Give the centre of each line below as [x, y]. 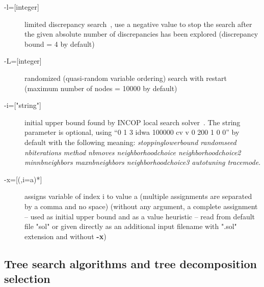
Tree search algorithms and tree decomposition [130, 263]
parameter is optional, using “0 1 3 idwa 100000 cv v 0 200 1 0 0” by [132, 132]
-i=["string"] [23, 105]
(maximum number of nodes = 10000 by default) [101, 88]
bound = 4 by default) [60, 44]
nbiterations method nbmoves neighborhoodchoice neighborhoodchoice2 [133, 152]
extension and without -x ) [65, 236]
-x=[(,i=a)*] [23, 179]
